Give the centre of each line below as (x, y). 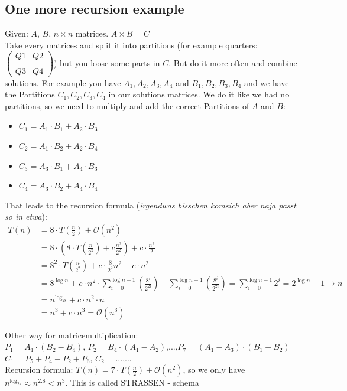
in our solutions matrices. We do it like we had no (199, 94)
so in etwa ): (26, 216)
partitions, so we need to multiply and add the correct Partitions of (127, 105)
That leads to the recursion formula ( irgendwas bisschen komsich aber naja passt (150, 205)
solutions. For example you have (63, 82)
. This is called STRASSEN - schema (132, 382)
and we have (267, 82)
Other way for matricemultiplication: (72, 335)
